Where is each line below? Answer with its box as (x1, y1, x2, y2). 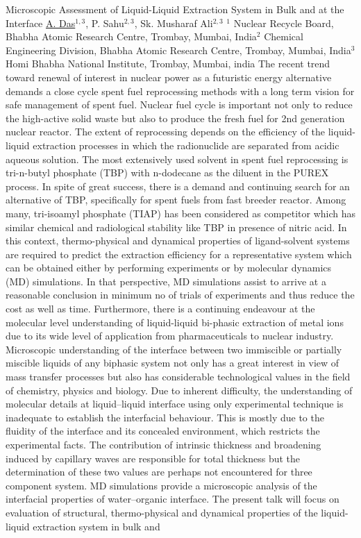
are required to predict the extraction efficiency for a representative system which (6, 246, 352, 261)
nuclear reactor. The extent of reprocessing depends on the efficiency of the (6, 124, 326, 139)
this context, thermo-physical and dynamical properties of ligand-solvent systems (6, 233, 350, 248)
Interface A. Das (6, 15, 76, 30)
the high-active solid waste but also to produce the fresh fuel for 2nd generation (6, 110, 345, 125)
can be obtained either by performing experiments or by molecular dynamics (6, 260, 332, 275)
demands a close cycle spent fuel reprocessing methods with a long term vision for (6, 83, 355, 98)
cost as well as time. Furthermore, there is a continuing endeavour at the (6, 301, 315, 316)
